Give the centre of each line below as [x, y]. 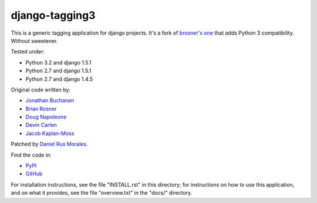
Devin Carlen [41, 125]
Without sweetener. [34, 40]
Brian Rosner [41, 109]
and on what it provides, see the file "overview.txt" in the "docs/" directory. [102, 193]
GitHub [34, 174]
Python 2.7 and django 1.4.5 [59, 79]
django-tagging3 [53, 15]
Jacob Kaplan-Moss [50, 133]
